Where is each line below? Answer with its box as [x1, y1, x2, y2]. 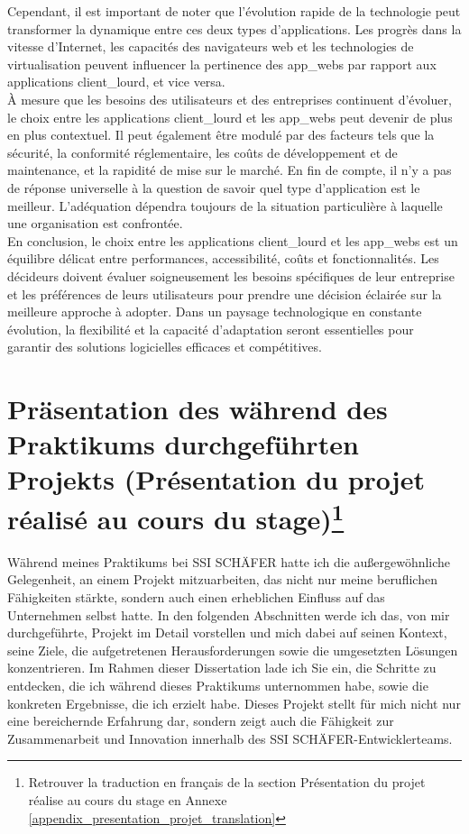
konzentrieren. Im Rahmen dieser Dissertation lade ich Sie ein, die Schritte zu [7, 658, 437, 677]
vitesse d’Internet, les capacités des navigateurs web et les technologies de [7, 37, 414, 56]
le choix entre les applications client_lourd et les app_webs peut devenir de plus [7, 107, 453, 126]
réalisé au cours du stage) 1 [7, 496, 345, 536]
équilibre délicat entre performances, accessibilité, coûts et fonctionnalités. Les [7, 249, 439, 268]
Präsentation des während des [7, 390, 388, 427]
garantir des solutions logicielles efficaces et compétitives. [7, 337, 322, 356]
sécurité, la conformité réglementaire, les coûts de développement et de [7, 142, 398, 161]
